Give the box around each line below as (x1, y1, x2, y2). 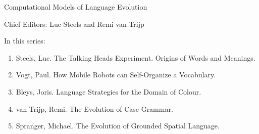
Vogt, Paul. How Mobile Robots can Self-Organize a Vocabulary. (16, 69, 216, 80)
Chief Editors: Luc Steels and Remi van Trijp (4, 18, 144, 29)
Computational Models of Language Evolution (4, 2, 147, 12)
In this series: (4, 35, 45, 46)
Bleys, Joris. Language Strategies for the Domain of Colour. (16, 86, 201, 97)
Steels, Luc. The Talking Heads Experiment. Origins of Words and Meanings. (16, 52, 255, 63)
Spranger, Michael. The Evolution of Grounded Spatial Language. (16, 120, 220, 131)
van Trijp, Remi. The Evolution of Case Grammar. (16, 103, 173, 114)
